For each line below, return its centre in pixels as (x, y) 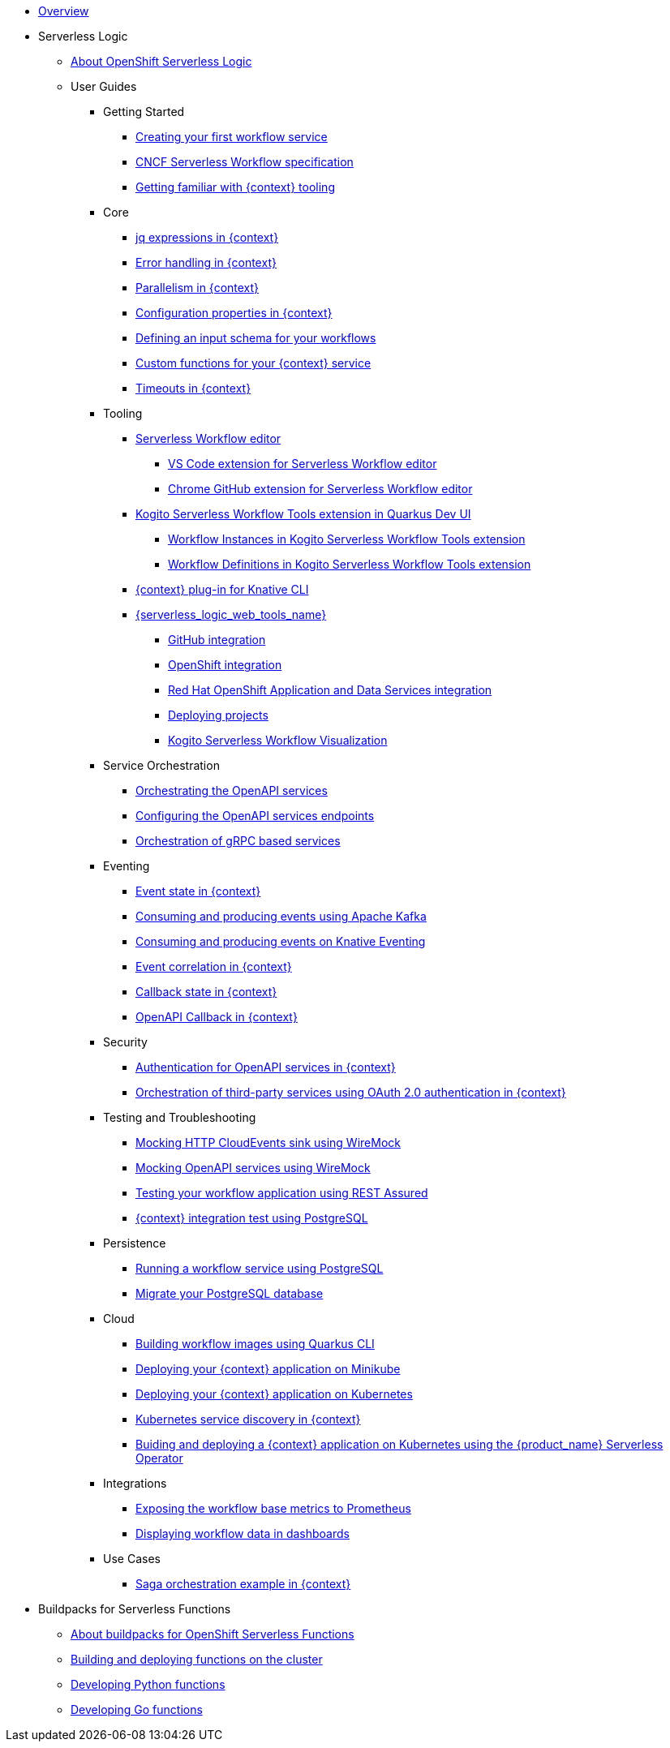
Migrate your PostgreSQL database (230, 1293)
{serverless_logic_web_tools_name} (231, 614)
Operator (159, 1458)
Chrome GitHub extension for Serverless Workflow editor (320, 489)
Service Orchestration (161, 765)
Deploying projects (218, 715)
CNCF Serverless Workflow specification (245, 162)
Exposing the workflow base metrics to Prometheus (273, 1508)
